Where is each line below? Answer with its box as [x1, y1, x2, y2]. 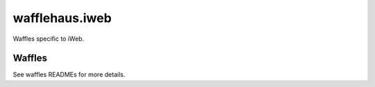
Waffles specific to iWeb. [12, 35, 85, 43]
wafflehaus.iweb [12, 10, 112, 26]
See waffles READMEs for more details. [12, 70, 126, 79]
